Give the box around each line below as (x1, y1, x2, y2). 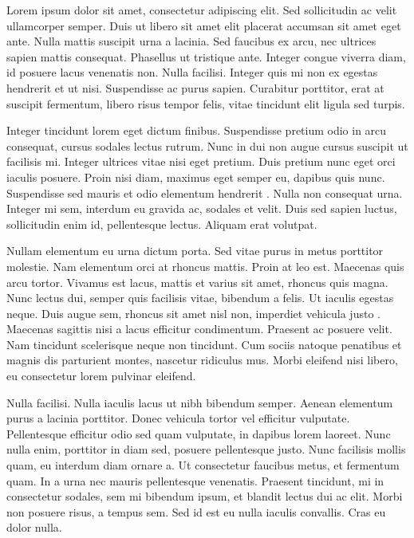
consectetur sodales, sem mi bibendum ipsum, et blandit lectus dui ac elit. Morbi (6, 488, 403, 505)
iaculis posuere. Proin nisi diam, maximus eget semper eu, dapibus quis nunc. (6, 168, 385, 185)
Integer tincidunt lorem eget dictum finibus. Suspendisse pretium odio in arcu (6, 122, 387, 139)
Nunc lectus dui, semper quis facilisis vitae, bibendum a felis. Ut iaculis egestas (6, 289, 394, 306)
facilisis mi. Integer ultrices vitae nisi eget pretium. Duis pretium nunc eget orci (6, 153, 396, 170)
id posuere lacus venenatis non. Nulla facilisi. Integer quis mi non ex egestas (6, 64, 378, 81)
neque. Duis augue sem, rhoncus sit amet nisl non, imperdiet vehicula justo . (6, 304, 380, 321)
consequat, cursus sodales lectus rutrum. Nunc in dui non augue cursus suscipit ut (6, 137, 408, 154)
